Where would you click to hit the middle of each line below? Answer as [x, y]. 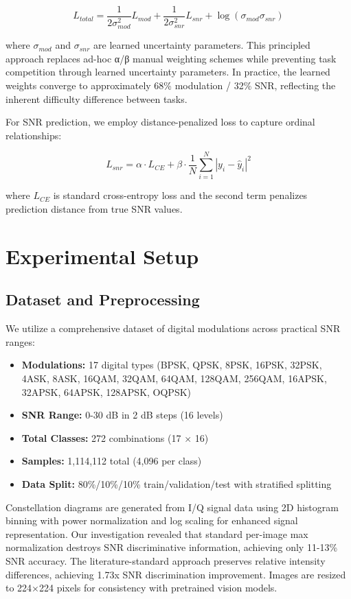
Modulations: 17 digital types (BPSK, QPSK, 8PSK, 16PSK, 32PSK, [172, 365]
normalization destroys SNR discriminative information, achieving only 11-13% [172, 547]
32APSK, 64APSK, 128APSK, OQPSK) [106, 391]
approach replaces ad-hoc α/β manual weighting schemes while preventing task [171, 58]
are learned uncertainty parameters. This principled [202, 45]
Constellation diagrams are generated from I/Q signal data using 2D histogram [172, 507]
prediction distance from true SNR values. [94, 209]
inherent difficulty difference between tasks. [97, 98]
